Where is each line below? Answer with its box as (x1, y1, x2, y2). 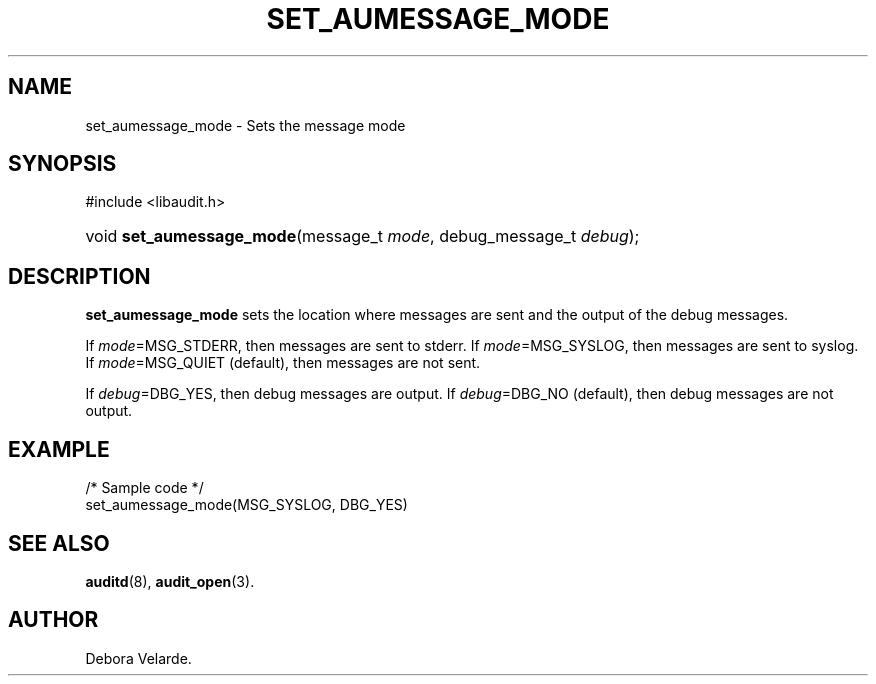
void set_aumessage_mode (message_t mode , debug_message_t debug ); (85, 226, 640, 247)
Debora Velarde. (85, 649, 192, 667)
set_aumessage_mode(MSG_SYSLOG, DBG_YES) (85, 496, 408, 514)
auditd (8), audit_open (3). (85, 572, 255, 590)
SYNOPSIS (8, 151, 117, 177)
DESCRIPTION (8, 263, 151, 289)
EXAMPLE (8, 436, 110, 462)
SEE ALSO (8, 530, 110, 556)
